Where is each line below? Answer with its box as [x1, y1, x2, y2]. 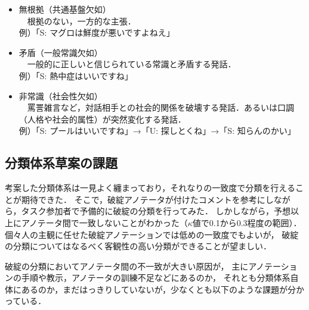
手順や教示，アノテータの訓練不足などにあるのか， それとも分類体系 [21, 271, 291, 284]
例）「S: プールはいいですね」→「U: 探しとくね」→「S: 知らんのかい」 [18, 124, 296, 137]
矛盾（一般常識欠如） [18, 46, 103, 58]
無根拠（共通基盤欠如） [18, 3, 111, 15]
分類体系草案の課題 [5, 154, 118, 172]
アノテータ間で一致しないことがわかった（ [21, 216, 188, 228]
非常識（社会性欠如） [18, 89, 103, 102]
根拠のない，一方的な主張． [27, 14, 136, 27]
